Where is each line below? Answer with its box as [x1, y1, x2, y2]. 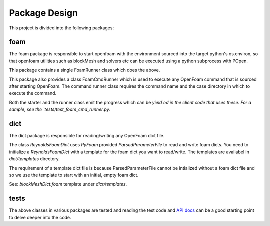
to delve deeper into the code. [9, 214, 72, 220]
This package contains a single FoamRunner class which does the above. [9, 67, 160, 73]
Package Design [9, 7, 78, 18]
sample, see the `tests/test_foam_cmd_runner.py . [9, 106, 111, 112]
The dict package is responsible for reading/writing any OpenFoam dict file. [9, 133, 165, 139]
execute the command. [9, 90, 57, 96]
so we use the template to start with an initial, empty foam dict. [9, 172, 139, 178]
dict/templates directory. [9, 156, 60, 162]
